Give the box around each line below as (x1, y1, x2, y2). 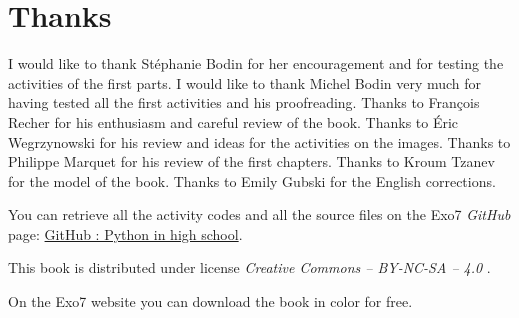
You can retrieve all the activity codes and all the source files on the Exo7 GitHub (8, 204, 511, 225)
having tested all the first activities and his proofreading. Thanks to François (8, 92, 480, 113)
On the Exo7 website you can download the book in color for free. (8, 291, 413, 312)
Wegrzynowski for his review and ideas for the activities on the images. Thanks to (8, 131, 511, 152)
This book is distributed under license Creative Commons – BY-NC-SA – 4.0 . (8, 257, 491, 278)
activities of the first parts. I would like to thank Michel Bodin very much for (8, 72, 482, 93)
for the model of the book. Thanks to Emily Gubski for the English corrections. (8, 170, 496, 191)
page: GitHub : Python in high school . (8, 223, 243, 244)
